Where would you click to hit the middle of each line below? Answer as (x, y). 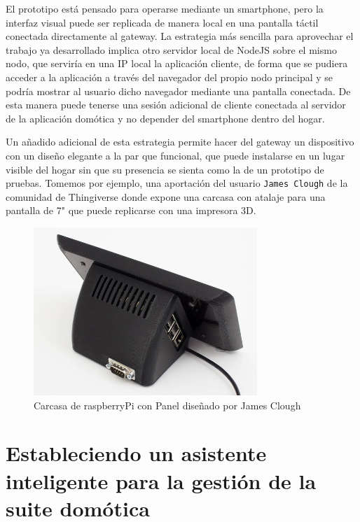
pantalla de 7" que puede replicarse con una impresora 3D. (131, 210)
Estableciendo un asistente (136, 453)
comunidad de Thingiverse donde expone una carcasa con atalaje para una (166, 196)
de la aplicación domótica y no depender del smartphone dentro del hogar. (165, 118)
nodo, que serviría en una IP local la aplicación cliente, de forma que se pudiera (177, 63)
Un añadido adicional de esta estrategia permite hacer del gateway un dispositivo (180, 142)
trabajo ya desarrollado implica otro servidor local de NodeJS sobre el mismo (171, 49)
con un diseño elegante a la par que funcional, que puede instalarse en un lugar (175, 155)
